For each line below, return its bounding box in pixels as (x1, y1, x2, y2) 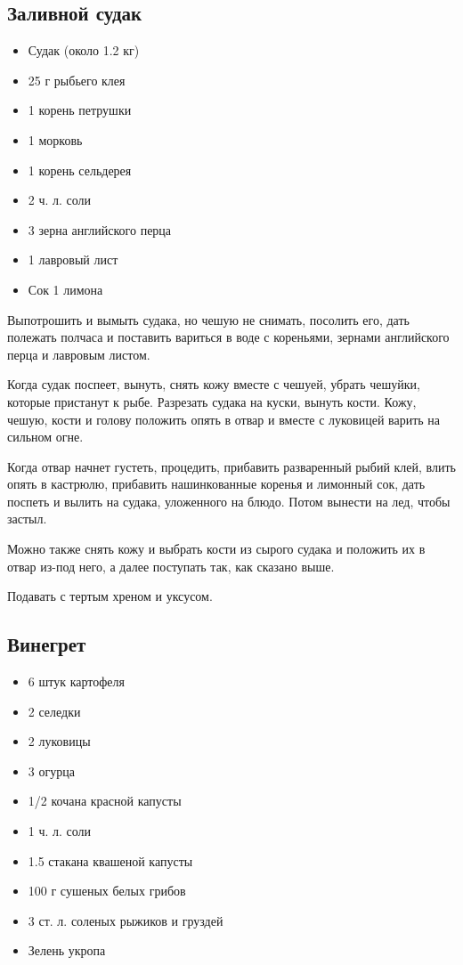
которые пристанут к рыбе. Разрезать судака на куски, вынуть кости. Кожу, (7, 392, 417, 410)
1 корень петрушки (28, 101, 132, 119)
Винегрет (7, 630, 86, 658)
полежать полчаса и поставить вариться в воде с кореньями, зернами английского (7, 328, 450, 346)
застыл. (7, 509, 47, 528)
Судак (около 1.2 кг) (28, 41, 140, 60)
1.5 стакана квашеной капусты (28, 851, 193, 870)
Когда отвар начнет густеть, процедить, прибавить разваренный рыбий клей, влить (7, 457, 456, 475)
